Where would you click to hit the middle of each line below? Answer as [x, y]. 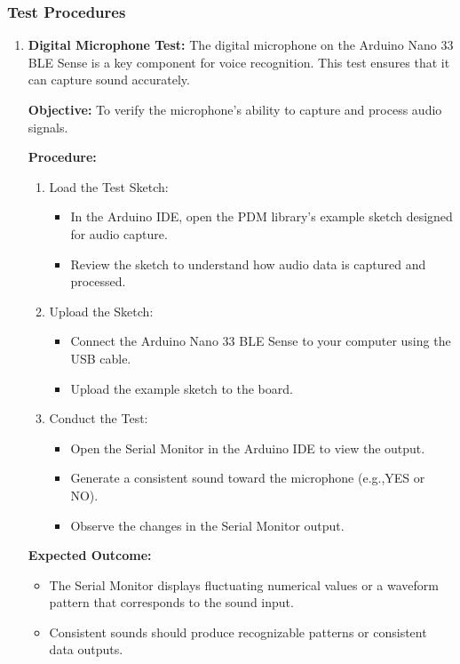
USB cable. [101, 358]
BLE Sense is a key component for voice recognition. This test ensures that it [239, 62]
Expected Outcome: [90, 555]
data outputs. [86, 649]
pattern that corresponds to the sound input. [171, 602]
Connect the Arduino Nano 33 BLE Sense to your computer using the [261, 341]
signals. [48, 127]
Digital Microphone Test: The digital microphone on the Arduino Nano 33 [241, 45]
